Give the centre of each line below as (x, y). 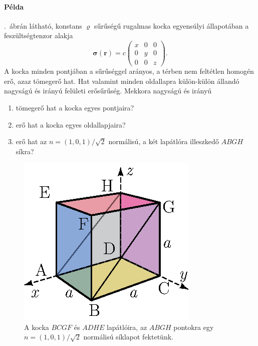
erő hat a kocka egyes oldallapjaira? (71, 124)
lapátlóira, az (127, 327)
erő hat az (31, 141)
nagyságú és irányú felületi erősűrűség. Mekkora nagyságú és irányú (108, 91)
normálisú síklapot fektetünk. (128, 337)
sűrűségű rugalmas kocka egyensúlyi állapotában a (172, 25)
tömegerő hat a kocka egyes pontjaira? (75, 107)
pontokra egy (194, 327)
